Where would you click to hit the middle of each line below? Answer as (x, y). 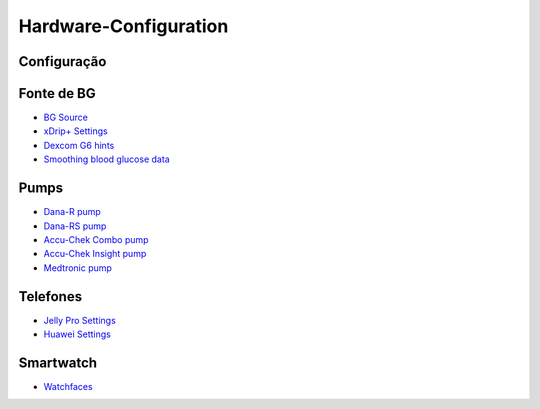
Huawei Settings (77, 334)
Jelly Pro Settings (80, 320)
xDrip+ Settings (76, 131)
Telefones (50, 296)
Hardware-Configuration (123, 26)
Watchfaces (68, 386)
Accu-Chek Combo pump (96, 239)
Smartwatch (58, 362)
